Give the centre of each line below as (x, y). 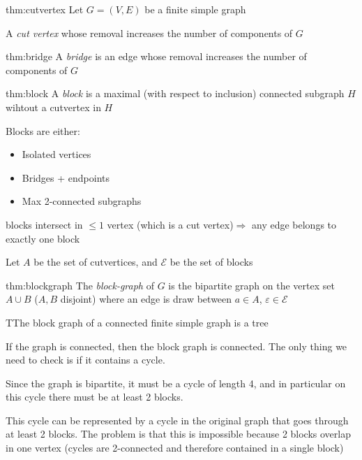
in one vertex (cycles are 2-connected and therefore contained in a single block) (175, 448)
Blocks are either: (43, 130)
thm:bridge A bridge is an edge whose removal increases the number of (156, 56)
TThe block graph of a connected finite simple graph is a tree (137, 322)
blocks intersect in (44, 224)
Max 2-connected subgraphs (82, 201)
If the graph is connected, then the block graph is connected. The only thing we (176, 346)
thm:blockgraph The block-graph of (80, 285)
